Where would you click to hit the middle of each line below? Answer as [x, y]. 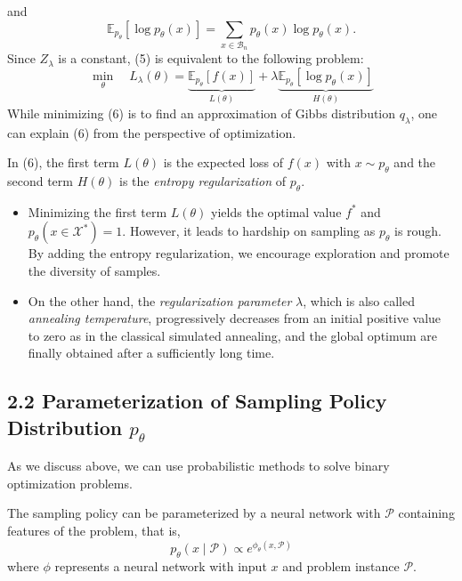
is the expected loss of [223, 162]
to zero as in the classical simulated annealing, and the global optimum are [233, 335]
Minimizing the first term [97, 211]
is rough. [418, 231]
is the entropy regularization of [203, 180]
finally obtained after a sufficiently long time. [151, 353]
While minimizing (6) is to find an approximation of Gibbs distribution [202, 113]
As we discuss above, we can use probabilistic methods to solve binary [199, 466]
